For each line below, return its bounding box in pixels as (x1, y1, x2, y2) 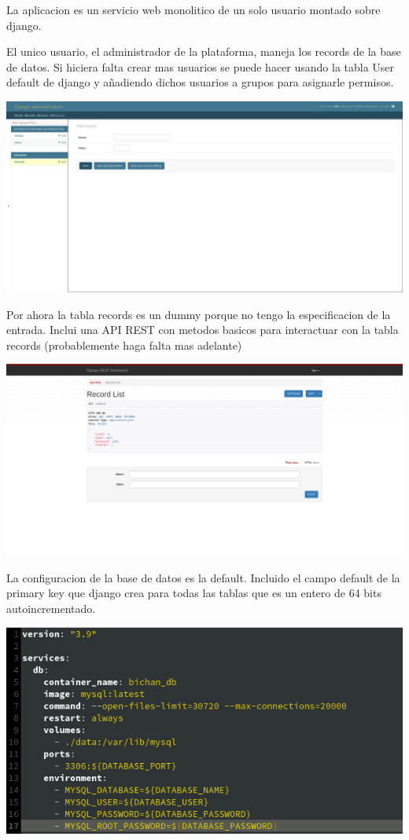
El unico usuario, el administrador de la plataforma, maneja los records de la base (6, 43, 401, 60)
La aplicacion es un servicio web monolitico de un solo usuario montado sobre (6, 2, 381, 17)
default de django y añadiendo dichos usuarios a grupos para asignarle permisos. (6, 74, 394, 90)
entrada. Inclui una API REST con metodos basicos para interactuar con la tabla (6, 321, 399, 338)
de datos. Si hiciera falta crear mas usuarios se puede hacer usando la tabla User (6, 58, 395, 75)
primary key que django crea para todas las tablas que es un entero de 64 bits (6, 585, 381, 601)
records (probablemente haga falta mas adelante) (6, 336, 242, 353)
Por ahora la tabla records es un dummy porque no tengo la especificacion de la (6, 306, 391, 322)
